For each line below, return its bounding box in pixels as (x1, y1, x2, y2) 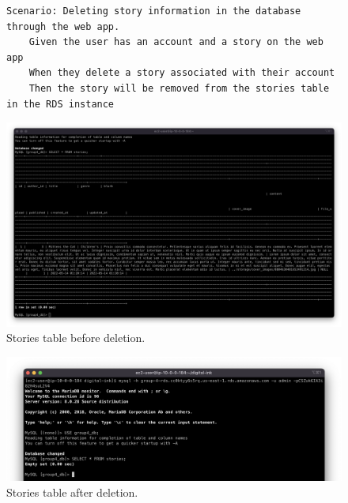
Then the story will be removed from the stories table (28, 82, 330, 94)
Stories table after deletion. (6, 483, 138, 500)
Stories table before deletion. (6, 329, 146, 346)
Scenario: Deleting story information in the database (6, 6, 301, 17)
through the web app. (6, 21, 120, 32)
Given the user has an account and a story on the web (28, 36, 323, 48)
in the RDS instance (6, 98, 115, 110)
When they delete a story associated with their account (28, 67, 335, 79)
